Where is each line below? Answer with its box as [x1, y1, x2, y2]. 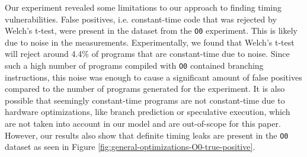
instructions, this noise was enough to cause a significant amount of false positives [5, 71, 302, 83]
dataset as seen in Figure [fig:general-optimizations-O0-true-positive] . [5, 140, 255, 153]
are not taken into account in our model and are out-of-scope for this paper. [5, 117, 281, 130]
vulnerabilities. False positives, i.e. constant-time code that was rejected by [5, 12, 277, 25]
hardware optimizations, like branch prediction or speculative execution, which [5, 105, 290, 118]
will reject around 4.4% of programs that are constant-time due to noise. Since [5, 47, 290, 60]
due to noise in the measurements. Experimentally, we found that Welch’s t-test [5, 36, 295, 48]
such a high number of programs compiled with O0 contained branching [5, 59, 264, 72]
